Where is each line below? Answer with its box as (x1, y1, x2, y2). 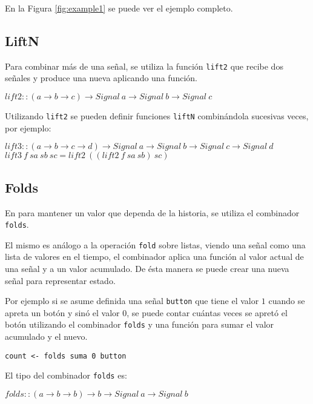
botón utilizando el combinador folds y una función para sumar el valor (5, 318, 274, 331)
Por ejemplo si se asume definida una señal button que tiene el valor (5, 294, 259, 307)
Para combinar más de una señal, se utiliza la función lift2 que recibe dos (5, 59, 283, 72)
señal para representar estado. (5, 274, 116, 286)
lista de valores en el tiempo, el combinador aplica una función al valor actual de (5, 250, 304, 263)
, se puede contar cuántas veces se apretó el (127, 306, 288, 319)
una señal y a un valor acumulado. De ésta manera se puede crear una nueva (5, 262, 289, 274)
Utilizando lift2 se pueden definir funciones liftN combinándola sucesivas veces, (5, 110, 309, 122)
